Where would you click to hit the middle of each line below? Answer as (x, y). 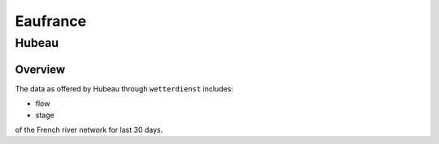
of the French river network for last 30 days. (89, 129)
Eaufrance (51, 21)
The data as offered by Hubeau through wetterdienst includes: (124, 88)
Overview (40, 69)
